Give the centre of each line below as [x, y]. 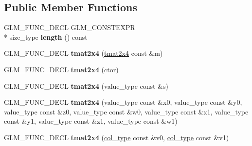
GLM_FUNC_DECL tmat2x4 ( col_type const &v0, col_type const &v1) [117, 137]
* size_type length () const [46, 37]
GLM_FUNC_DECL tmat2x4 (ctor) [61, 69]
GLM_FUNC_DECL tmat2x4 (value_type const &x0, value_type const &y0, [123, 102]
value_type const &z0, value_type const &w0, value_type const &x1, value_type [126, 111]
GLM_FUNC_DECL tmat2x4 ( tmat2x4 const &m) [83, 53]
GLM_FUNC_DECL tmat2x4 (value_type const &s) [86, 86]
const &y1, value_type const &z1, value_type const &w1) [91, 121]
